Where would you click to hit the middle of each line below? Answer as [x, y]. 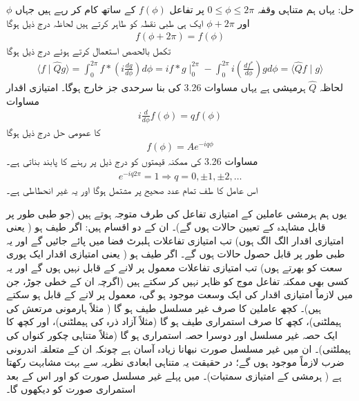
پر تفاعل [187, 9]
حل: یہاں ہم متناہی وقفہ [305, 9]
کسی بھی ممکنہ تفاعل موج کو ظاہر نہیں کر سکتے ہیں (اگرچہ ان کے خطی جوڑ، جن [177, 281]
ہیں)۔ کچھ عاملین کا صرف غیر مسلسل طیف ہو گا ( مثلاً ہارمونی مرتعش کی [164, 307]
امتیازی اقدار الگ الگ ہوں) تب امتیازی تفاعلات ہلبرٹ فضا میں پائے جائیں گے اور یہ [175, 240]
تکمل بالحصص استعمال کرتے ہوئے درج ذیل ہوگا [89, 51]
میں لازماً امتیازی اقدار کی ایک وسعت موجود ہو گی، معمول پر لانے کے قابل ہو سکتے [179, 294]
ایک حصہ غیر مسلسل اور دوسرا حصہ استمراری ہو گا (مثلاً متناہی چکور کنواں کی [172, 334]
